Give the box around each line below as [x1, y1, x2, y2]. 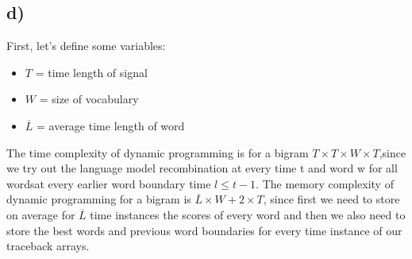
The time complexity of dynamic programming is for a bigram [6, 144, 309, 160]
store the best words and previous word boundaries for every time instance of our [6, 222, 402, 238]
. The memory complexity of [256, 175, 394, 191]
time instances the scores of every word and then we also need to [90, 206, 406, 222]
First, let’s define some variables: [6, 37, 166, 54]
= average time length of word [37, 117, 185, 133]
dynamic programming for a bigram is [6, 191, 191, 207]
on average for [6, 206, 75, 222]
